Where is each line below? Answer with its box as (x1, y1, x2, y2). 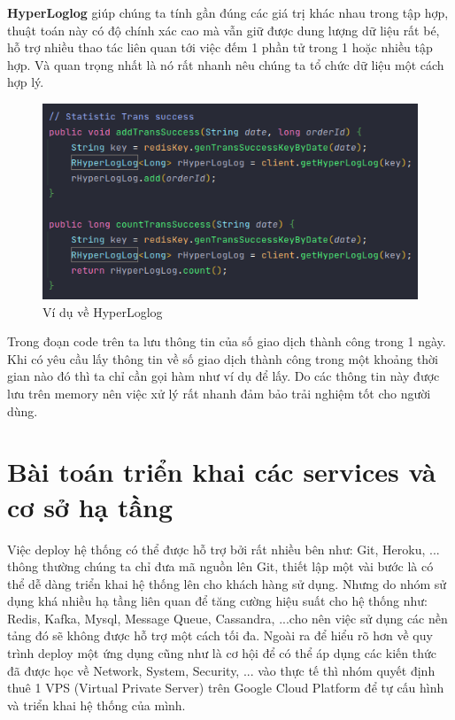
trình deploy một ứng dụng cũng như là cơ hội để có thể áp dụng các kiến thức (7, 644, 437, 662)
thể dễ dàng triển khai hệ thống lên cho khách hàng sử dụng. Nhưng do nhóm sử (7, 574, 447, 592)
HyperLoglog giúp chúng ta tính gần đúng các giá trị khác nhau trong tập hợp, (7, 4, 449, 21)
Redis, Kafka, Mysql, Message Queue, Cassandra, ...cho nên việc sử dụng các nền (7, 608, 448, 627)
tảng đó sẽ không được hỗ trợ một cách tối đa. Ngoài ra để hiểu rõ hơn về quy (7, 626, 433, 645)
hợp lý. (7, 73, 44, 91)
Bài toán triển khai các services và (7, 453, 436, 490)
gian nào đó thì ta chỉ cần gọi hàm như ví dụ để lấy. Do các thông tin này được (7, 367, 440, 385)
